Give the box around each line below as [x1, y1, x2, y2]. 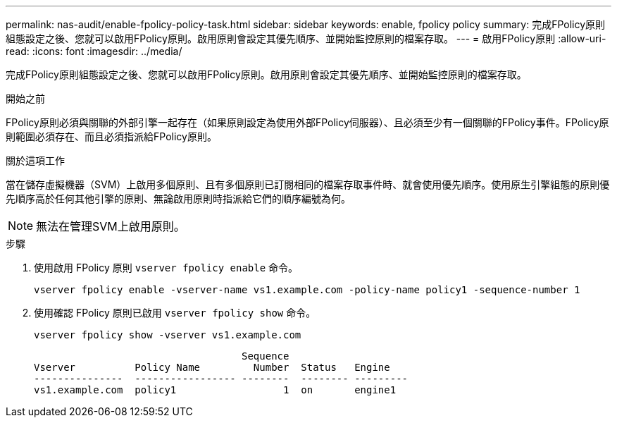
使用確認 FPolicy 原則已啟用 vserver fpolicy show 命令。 [34, 307, 316, 319]
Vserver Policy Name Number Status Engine [34, 362, 390, 373]
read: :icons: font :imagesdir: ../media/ [6, 45, 182, 57]
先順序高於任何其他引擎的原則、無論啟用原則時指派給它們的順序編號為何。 [6, 192, 351, 204]
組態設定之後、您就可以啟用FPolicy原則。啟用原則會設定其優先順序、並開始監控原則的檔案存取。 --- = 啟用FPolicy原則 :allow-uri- [6, 32, 606, 44]
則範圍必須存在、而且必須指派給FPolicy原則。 [6, 130, 217, 142]
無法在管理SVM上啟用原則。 [36, 219, 185, 233]
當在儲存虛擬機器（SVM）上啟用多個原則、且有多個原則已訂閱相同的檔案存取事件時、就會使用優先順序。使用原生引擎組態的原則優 [6, 178, 610, 190]
